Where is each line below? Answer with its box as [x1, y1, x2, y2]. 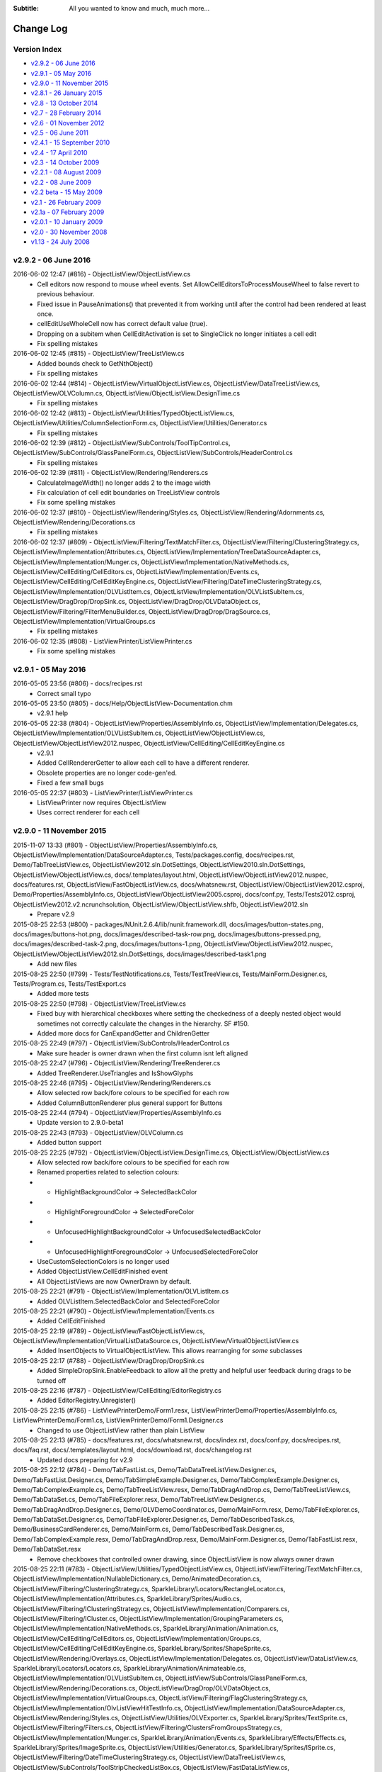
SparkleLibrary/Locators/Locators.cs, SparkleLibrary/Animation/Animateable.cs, [13, 1664, 246, 1672]
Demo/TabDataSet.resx [13, 1545, 81, 1554]
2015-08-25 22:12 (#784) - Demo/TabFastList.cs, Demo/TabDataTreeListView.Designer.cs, [13, 1466, 277, 1474]
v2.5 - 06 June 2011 [30, 128, 88, 137]
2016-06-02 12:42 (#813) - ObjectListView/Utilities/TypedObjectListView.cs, [13, 408, 235, 417]
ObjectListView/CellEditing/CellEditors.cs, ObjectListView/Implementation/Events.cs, [13, 568, 260, 576]
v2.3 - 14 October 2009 [30, 158, 100, 167]
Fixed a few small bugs [37, 778, 104, 787]
